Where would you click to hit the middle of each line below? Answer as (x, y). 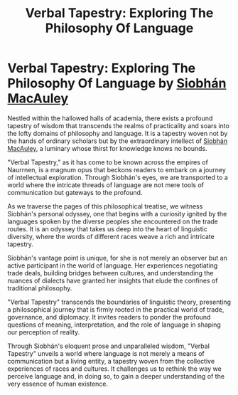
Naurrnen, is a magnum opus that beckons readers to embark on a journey (117, 169)
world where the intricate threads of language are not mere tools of (106, 185)
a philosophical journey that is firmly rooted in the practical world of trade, (116, 309)
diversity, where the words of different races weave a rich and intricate (111, 236)
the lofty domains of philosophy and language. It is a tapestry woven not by (118, 133)
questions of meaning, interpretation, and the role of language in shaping (114, 325)
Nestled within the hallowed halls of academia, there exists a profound (110, 118)
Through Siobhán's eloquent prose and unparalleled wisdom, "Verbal (108, 346)
